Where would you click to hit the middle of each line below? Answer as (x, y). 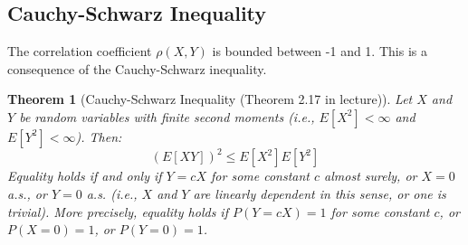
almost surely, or (371, 176)
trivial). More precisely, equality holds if (118, 211)
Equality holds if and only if (85, 176)
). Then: (99, 136)
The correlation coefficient (80, 51)
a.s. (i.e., (112, 194)
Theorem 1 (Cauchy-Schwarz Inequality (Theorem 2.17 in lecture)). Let (210, 99)
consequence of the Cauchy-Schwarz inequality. (137, 68)
